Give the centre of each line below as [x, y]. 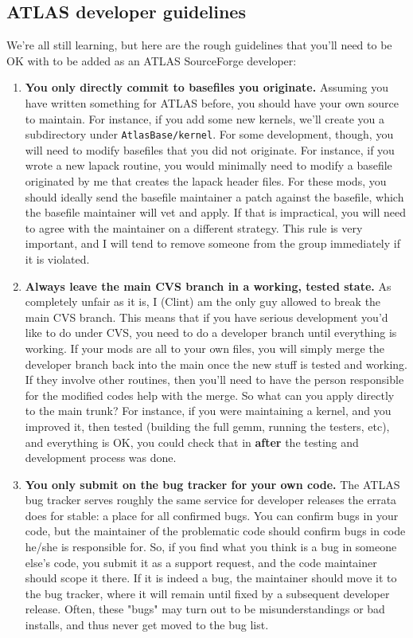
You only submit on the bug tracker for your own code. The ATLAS [212, 484]
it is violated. [57, 258]
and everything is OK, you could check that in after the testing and [192, 442]
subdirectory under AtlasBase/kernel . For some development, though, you [209, 134]
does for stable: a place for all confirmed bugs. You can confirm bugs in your [212, 515]
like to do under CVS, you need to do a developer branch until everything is [211, 333]
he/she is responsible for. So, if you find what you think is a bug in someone [211, 547]
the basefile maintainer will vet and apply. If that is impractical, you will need [215, 212]
